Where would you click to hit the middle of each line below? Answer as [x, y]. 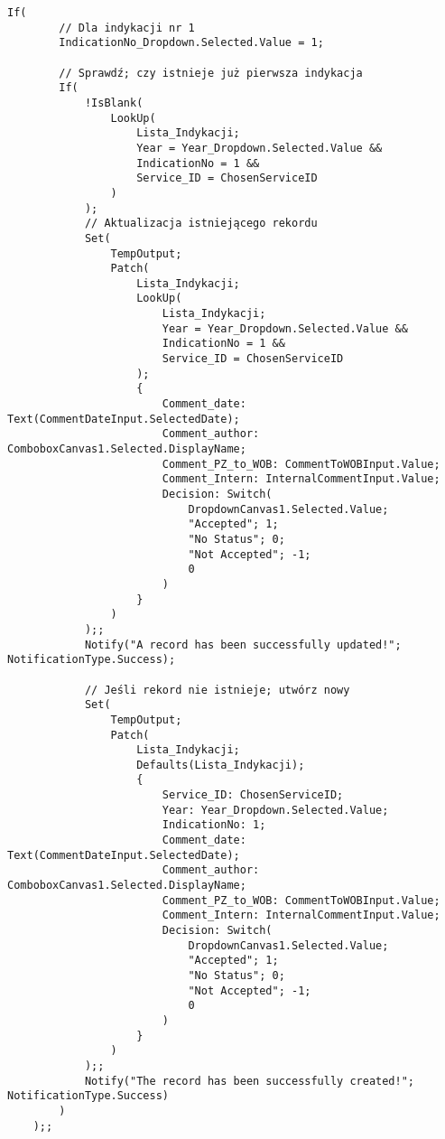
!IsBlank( [114, 103]
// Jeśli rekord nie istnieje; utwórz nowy [217, 690]
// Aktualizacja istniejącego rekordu [201, 224]
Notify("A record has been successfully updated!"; [243, 644]
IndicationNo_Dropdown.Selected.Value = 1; [191, 43]
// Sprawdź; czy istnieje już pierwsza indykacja [211, 73]
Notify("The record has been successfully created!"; [250, 1081]
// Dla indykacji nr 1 [127, 28]
